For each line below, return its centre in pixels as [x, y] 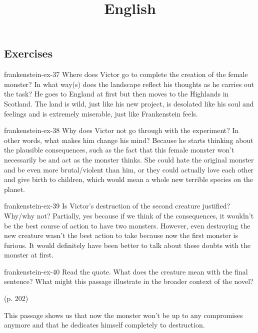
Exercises [28, 53]
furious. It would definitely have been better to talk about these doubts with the [127, 245]
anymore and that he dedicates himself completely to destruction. [104, 325]
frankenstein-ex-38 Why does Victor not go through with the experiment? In [121, 130]
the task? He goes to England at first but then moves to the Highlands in [116, 94]
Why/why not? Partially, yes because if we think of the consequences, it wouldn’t [129, 215]
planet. [15, 189]
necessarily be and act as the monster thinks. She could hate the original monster [129, 159]
